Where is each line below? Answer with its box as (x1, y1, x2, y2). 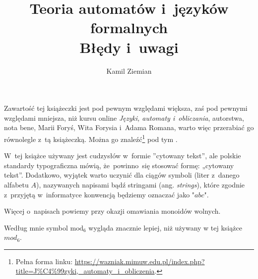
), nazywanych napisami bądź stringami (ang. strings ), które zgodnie (36, 179, 245, 189)
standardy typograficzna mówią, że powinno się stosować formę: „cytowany (4, 160, 234, 170)
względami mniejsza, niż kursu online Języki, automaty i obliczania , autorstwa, (4, 112, 244, 123)
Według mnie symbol (4, 222, 68, 232)
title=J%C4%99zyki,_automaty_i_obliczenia (15, 266, 155, 276)
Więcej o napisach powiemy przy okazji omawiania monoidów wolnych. (4, 206, 221, 216)
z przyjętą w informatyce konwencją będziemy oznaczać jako (4, 189, 190, 199)
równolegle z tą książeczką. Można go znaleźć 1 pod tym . (4, 132, 178, 144)
